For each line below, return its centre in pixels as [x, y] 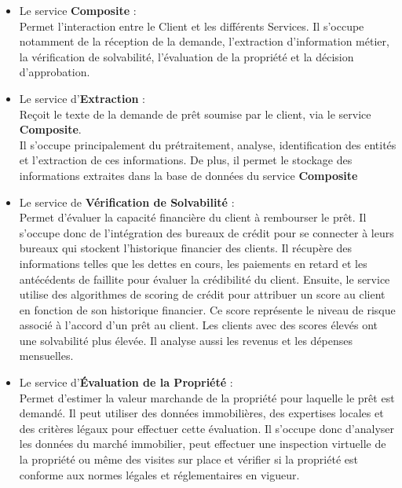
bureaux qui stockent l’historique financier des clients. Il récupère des [186, 248]
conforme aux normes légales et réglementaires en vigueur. [159, 474]
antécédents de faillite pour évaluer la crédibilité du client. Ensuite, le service [205, 279]
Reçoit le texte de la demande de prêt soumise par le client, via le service [195, 114]
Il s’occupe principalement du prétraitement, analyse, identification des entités [208, 144]
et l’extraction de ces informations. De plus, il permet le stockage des [186, 160]
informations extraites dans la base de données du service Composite [188, 175]
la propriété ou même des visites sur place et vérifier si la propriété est [188, 459]
